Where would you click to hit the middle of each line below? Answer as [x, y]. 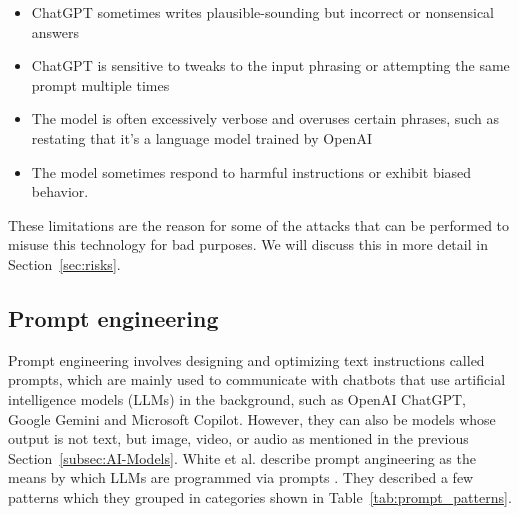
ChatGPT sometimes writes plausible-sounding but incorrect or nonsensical [263, 12]
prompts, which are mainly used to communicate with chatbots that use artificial [257, 379]
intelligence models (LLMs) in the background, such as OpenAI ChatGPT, [237, 398]
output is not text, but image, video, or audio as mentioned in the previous [238, 438]
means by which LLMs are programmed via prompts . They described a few [241, 477]
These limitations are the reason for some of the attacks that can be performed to [259, 224]
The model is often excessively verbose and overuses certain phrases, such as [265, 118]
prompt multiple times [100, 84]
